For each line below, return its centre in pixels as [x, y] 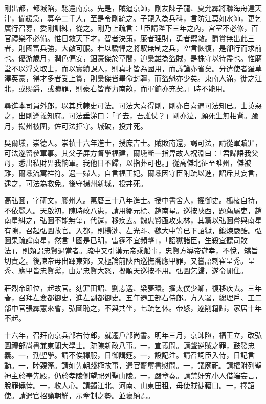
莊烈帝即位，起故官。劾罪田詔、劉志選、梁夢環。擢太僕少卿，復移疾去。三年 [133, 287]
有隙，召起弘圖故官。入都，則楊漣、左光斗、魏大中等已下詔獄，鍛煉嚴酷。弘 [133, 230]
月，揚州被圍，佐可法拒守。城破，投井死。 [76, 125]
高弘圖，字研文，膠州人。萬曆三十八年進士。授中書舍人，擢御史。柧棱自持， [133, 200]
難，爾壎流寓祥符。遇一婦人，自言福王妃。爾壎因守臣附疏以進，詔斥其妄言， [133, 173]
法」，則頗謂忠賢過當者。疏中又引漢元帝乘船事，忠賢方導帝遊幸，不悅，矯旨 [131, 250]
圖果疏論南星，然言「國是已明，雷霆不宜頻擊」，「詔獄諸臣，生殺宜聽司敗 [126, 240]
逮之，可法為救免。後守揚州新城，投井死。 [76, 183]
